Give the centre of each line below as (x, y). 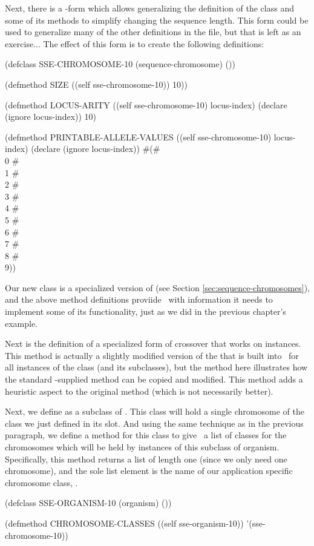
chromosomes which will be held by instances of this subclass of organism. (142, 447)
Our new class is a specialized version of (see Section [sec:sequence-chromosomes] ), (158, 287)
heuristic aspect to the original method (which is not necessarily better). (139, 391)
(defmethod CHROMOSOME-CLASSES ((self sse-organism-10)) (124, 523)
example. (21, 323)
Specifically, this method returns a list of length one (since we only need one (146, 459)
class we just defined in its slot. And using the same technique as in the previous (154, 423)
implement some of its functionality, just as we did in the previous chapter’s (146, 311)
